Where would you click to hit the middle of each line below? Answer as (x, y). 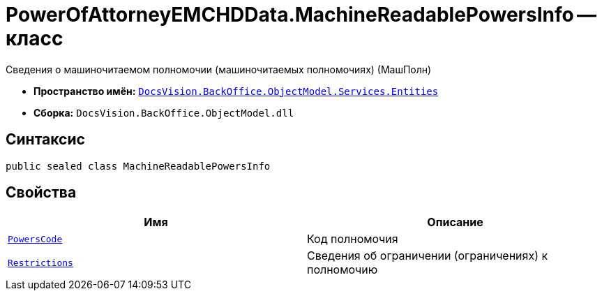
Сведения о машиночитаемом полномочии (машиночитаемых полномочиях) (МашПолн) (219, 69)
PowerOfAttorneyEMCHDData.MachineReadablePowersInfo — (301, 15)
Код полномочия (353, 239)
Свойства (41, 193)
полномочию (343, 270)
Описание (455, 222)
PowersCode (35, 239)
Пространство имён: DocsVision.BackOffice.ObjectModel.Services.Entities (236, 91)
